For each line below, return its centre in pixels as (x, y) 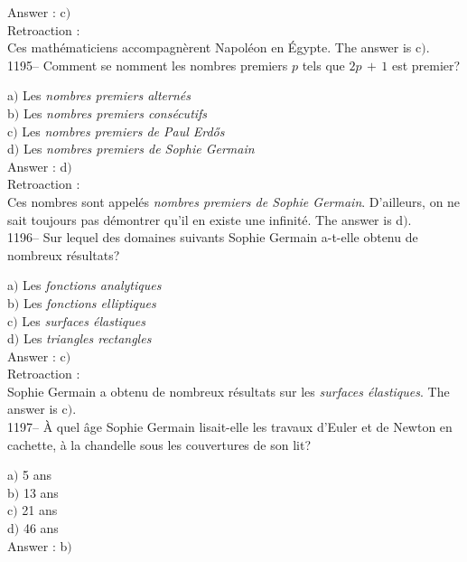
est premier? (426, 65)
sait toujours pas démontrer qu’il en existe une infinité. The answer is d (205, 219)
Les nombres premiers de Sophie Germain (139, 149)
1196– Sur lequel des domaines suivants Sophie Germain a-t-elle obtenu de (213, 237)
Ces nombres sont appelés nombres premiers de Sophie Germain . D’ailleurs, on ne (234, 201)
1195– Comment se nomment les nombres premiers (148, 65)
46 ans (41, 528)
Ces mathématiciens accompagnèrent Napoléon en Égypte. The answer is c (215, 47)
